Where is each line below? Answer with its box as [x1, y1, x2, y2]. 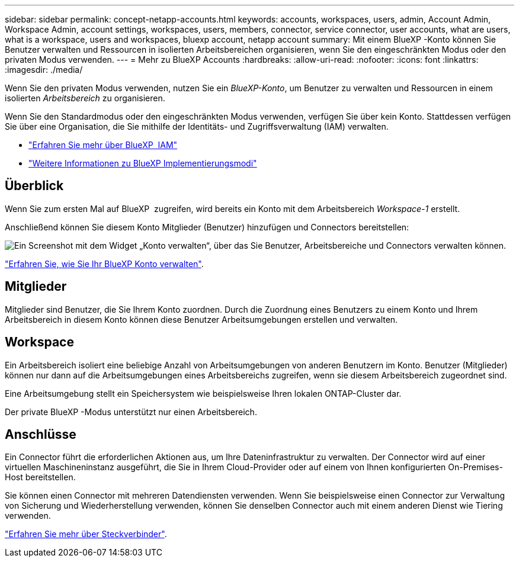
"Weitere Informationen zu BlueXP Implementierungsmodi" [28, 158, 257, 168]
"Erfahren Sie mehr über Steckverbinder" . [5, 529, 167, 539]
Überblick [5, 178, 64, 194]
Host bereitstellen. [5, 472, 76, 483]
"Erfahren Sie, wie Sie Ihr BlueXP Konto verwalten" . [5, 258, 204, 269]
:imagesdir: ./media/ [5, 65, 83, 75]
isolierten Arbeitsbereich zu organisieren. [5, 93, 165, 103]
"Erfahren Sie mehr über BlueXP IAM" [28, 140, 178, 150]
